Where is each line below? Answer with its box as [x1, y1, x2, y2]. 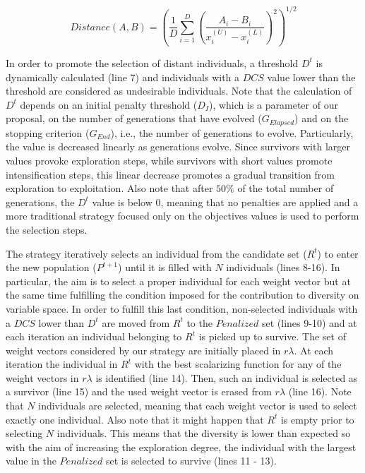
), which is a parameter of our [208, 97, 338, 112]
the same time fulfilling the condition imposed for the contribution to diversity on [6, 287, 359, 302]
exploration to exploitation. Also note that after [6, 181, 213, 196]
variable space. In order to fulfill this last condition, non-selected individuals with [6, 301, 358, 316]
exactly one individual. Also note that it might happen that [6, 412, 264, 426]
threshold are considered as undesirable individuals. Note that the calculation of [6, 83, 352, 98]
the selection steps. [6, 222, 88, 236]
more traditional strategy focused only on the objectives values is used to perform [6, 208, 359, 223]
